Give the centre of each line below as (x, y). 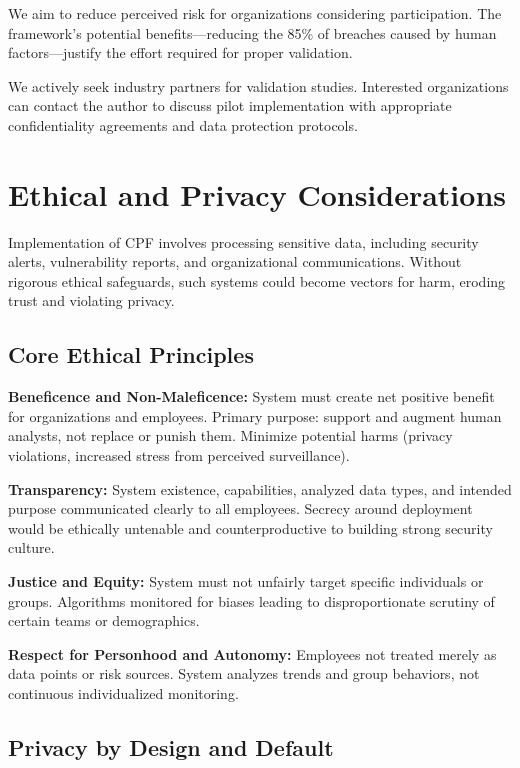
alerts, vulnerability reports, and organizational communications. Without (235, 261)
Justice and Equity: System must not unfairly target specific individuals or (246, 581)
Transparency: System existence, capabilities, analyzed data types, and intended (260, 488)
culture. (31, 547)
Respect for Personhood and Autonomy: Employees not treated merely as (252, 653)
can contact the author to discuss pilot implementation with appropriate (230, 105)
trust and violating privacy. (91, 300)
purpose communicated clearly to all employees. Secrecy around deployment (240, 508)
